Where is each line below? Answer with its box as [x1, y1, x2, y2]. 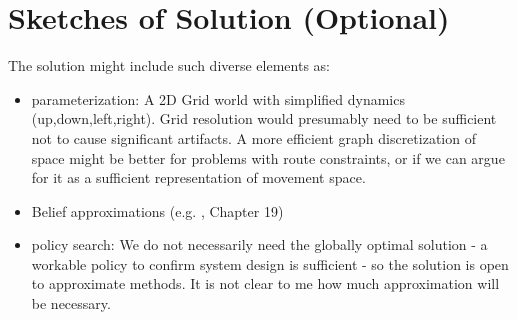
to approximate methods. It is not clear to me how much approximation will [31, 273, 500, 294]
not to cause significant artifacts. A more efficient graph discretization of [31, 127, 476, 148]
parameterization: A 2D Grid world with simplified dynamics [31, 88, 405, 109]
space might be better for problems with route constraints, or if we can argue [31, 147, 505, 168]
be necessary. [31, 293, 111, 314]
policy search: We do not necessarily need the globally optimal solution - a [31, 234, 488, 255]
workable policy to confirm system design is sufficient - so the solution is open [31, 253, 509, 274]
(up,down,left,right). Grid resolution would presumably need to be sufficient [31, 108, 497, 129]
